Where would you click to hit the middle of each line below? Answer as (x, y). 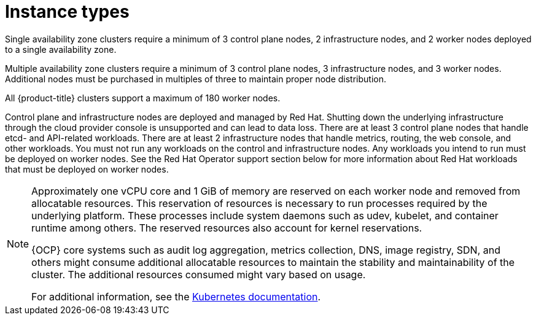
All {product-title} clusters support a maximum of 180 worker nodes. (143, 98)
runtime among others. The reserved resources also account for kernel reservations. (227, 228)
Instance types (67, 12)
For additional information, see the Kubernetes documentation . (176, 296)
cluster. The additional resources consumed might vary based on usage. (199, 274)
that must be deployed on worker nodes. (87, 169)
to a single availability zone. (61, 49)
